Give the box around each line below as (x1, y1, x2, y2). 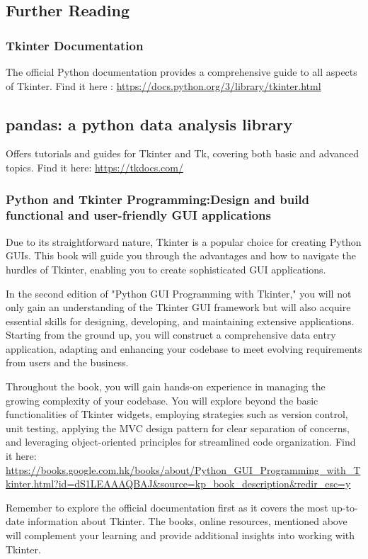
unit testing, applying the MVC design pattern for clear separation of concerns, (6, 420, 350, 435)
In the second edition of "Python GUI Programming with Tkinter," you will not (6, 286, 352, 300)
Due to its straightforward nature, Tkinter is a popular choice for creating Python (6, 234, 362, 249)
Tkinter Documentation (6, 36, 144, 54)
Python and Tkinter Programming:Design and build (6, 190, 310, 208)
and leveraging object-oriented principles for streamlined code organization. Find (6, 434, 356, 449)
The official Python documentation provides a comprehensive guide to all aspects (6, 64, 357, 79)
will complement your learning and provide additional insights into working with (6, 528, 355, 542)
